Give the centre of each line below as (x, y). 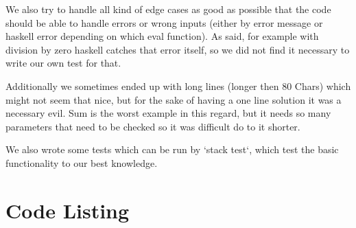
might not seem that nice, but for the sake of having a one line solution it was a (174, 99)
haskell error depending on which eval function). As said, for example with (162, 36)
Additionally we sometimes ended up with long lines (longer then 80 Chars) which (178, 85)
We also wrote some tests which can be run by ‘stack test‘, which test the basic (172, 149)
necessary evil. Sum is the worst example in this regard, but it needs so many (168, 113)
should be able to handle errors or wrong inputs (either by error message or (164, 22)
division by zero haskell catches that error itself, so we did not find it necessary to (178, 49)
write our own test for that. (63, 63)
